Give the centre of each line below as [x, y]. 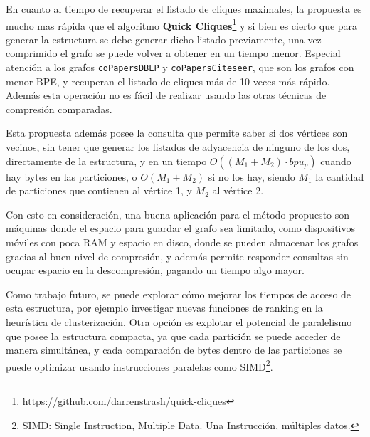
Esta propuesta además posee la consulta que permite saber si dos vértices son [177, 133]
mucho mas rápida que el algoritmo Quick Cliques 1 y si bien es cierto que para [182, 24]
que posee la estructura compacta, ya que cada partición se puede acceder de [173, 336]
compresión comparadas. [59, 109]
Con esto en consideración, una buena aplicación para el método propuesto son [178, 214]
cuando [336, 160]
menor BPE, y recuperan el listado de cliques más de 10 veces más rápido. [168, 81]
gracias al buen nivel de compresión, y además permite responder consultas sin [177, 256]
